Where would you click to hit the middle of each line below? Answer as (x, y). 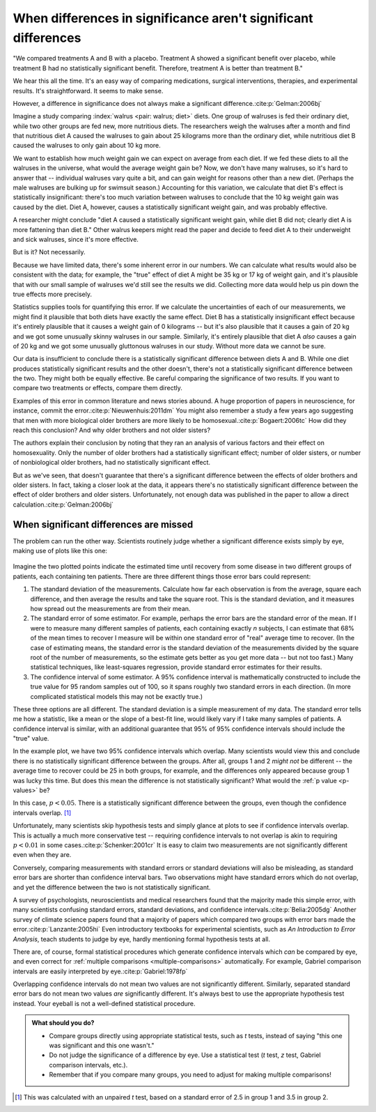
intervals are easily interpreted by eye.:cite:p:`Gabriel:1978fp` (100, 971)
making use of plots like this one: (60, 551)
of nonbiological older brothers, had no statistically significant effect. (112, 463)
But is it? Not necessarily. (49, 252)
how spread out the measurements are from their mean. (110, 609)
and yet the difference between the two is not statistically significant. (112, 887)
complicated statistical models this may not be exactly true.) (117, 696)
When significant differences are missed (103, 524)
